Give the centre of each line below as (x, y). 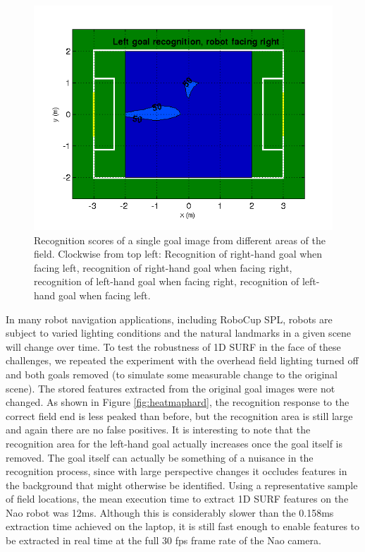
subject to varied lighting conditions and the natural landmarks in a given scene (179, 333)
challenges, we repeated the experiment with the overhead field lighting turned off (182, 360)
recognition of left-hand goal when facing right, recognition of (167, 281)
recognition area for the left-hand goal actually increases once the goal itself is (174, 443)
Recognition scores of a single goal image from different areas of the (180, 240)
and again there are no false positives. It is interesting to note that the (158, 430)
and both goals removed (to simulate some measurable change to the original (172, 374)
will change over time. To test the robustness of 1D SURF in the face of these (173, 346)
